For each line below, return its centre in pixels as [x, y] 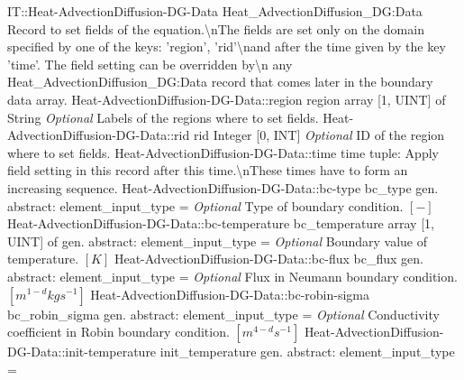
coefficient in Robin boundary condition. [118, 332]
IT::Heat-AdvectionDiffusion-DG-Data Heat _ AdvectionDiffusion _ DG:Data [215, 11]
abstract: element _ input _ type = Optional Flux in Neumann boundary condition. [232, 276]
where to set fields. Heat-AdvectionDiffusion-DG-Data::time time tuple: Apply [223, 152]
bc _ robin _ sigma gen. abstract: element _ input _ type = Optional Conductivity [223, 314]
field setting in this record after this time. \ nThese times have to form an [208, 170]
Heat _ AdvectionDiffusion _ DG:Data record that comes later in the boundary [220, 82]
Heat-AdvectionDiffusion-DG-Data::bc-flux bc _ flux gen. [268, 259]
